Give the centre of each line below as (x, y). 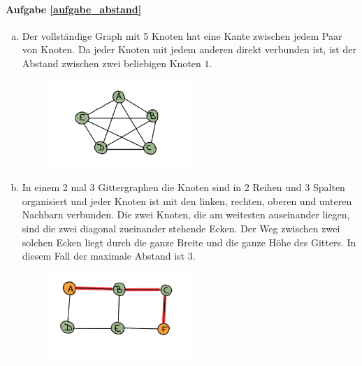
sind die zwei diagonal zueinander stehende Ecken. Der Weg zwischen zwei (181, 228)
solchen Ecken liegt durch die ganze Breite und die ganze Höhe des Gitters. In (189, 242)
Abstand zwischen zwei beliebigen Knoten (111, 63)
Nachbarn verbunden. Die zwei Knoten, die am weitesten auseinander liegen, (186, 214)
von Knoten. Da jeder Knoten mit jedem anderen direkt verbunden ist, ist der (189, 49)
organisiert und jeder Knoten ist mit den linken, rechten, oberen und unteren (187, 200)
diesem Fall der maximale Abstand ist (103, 256)
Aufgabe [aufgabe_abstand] (74, 9)
